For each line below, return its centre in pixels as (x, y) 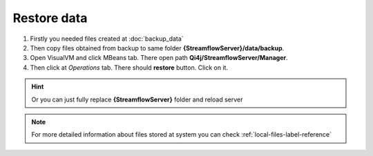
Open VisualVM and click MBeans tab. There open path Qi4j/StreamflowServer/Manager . (159, 58)
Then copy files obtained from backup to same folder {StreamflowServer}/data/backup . (157, 48)
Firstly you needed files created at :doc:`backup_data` (107, 39)
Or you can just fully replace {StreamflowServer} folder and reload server (137, 99)
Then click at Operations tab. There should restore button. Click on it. (129, 67)
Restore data (50, 18)
